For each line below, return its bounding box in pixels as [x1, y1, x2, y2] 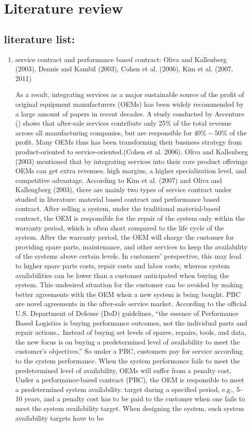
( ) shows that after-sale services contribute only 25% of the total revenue [15, 118, 232, 128]
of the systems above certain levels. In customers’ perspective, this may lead [15, 251, 241, 261]
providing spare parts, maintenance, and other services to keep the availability [15, 241, 248, 251]
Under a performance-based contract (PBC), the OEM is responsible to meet [15, 375, 244, 385]
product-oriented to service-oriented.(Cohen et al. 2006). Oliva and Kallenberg [15, 146, 248, 156]
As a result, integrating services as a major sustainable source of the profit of [15, 89, 244, 99]
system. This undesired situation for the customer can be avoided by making [15, 279, 243, 290]
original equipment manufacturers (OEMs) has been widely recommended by [15, 98, 244, 109]
